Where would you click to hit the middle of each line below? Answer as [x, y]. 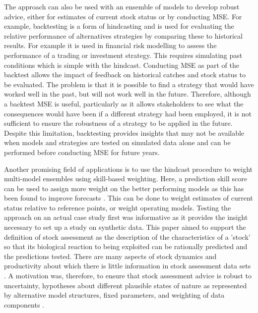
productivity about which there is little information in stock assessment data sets [128, 266]
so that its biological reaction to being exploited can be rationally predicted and [126, 246]
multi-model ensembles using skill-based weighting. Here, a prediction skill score [126, 179]
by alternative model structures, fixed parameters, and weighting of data [114, 295]
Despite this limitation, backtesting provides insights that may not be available [124, 132]
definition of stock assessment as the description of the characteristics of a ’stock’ [127, 236]
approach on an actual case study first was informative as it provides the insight [126, 217]
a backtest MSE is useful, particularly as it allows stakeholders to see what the [124, 103]
